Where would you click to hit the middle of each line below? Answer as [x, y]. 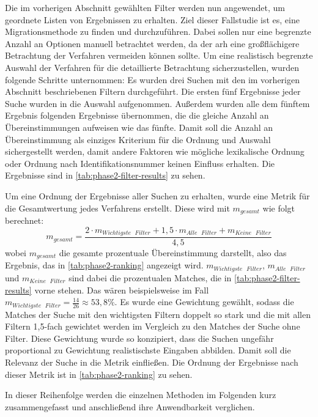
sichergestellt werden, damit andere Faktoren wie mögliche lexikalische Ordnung [155, 151]
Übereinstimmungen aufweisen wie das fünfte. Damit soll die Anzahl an [139, 127]
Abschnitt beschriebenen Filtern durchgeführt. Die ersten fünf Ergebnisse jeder [153, 91]
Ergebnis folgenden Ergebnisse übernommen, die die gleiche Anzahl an [137, 115]
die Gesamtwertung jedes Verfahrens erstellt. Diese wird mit [117, 208]
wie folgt [279, 208]
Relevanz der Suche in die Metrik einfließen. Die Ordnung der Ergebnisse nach [152, 362]
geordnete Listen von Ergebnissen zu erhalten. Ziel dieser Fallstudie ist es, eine [152, 19]
